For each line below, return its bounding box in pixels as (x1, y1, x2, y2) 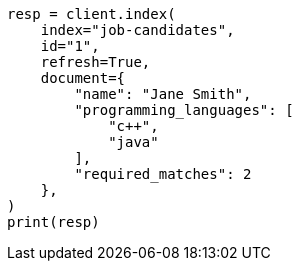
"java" (108, 134, 159, 150)
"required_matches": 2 (74, 166, 252, 182)
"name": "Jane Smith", (74, 86, 252, 102)
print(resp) (7, 214, 100, 230)
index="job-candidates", (40, 22, 235, 38)
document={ (40, 70, 126, 86)
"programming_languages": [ (74, 102, 294, 118)
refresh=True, (40, 54, 151, 70)
